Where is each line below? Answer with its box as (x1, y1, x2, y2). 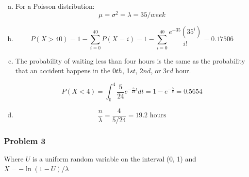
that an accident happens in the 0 (15, 65, 116, 76)
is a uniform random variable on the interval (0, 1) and (32, 154, 197, 164)
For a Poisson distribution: (15, 1, 95, 11)
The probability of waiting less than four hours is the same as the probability (15, 56, 245, 66)
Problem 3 (4, 134, 46, 146)
